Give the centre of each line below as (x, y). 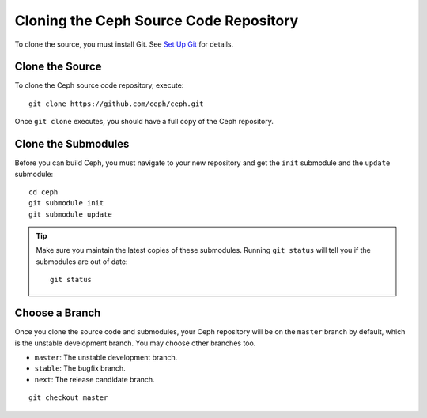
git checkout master (68, 398)
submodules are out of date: (82, 262)
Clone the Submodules (72, 144)
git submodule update (70, 214)
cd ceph (43, 192)
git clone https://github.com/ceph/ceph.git (117, 104)
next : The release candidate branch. (94, 379)
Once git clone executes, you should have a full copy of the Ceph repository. (144, 122)
